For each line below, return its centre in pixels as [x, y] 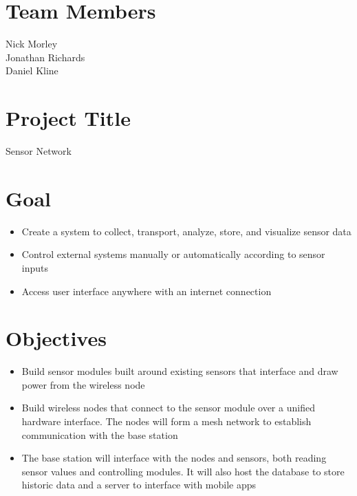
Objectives [56, 338]
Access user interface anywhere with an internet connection [147, 291]
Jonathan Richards [45, 57]
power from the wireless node [83, 384]
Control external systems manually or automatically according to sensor [173, 254]
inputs [35, 267]
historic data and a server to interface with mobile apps [139, 485]
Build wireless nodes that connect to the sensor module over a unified [168, 408]
